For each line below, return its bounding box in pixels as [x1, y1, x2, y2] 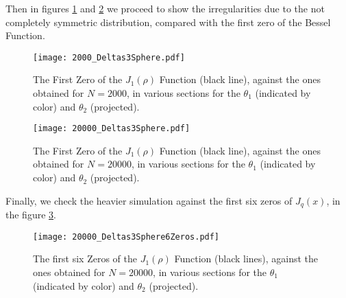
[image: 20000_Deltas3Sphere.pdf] [33, 124, 190, 134]
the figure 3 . [5, 207, 56, 222]
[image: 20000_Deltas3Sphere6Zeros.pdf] [33, 231, 220, 242]
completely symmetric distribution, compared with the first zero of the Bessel [5, 14, 331, 29]
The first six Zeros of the [33, 251, 137, 266]
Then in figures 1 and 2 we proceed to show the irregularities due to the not [5, 1, 325, 15]
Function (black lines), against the [174, 251, 319, 266]
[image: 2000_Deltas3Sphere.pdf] [33, 52, 185, 62]
